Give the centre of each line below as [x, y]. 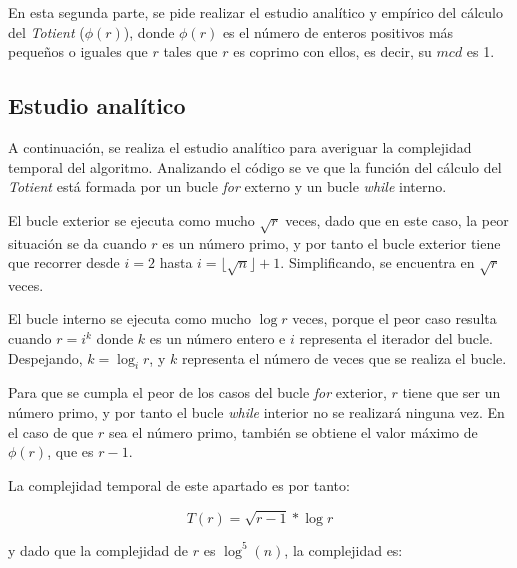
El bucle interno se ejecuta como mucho [129, 318]
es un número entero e [217, 338]
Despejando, [45, 357]
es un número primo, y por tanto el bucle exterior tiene [331, 242]
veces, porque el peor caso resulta [394, 318]
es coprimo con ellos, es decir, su [332, 51]
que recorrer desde [64, 262]
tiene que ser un [451, 392]
